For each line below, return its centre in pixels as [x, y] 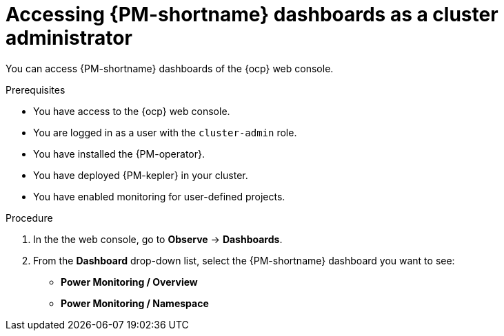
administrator [69, 38]
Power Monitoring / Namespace [135, 303]
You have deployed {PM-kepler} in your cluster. [141, 175]
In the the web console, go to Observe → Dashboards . [158, 239]
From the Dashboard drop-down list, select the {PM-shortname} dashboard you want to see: [244, 260]
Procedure [29, 218]
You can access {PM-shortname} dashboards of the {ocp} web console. [170, 68]
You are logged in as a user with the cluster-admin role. [165, 132]
